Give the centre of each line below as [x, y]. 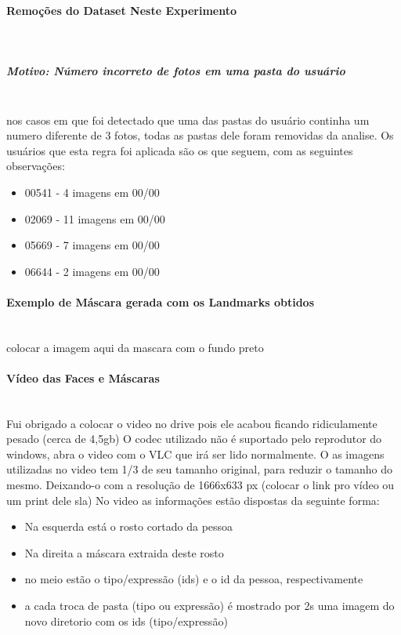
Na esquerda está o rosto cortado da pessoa [129, 526]
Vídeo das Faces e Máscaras [83, 377]
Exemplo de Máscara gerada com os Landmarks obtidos [160, 301]
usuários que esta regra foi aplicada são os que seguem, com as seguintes [180, 150]
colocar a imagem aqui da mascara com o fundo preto [135, 347]
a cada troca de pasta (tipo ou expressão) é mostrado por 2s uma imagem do [210, 606]
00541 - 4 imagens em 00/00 [92, 192]
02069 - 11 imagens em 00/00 [95, 218]
